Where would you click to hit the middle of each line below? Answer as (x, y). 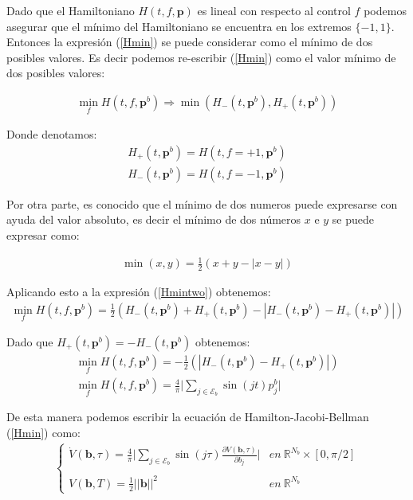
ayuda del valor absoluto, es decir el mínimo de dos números (154, 219)
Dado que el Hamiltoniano (71, 10)
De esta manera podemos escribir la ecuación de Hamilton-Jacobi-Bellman (188, 417)
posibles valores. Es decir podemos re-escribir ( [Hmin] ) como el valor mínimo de (201, 57)
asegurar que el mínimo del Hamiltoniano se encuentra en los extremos (179, 26)
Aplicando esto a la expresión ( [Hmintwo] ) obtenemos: (139, 292)
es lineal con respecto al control (274, 10)
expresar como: (43, 235)
